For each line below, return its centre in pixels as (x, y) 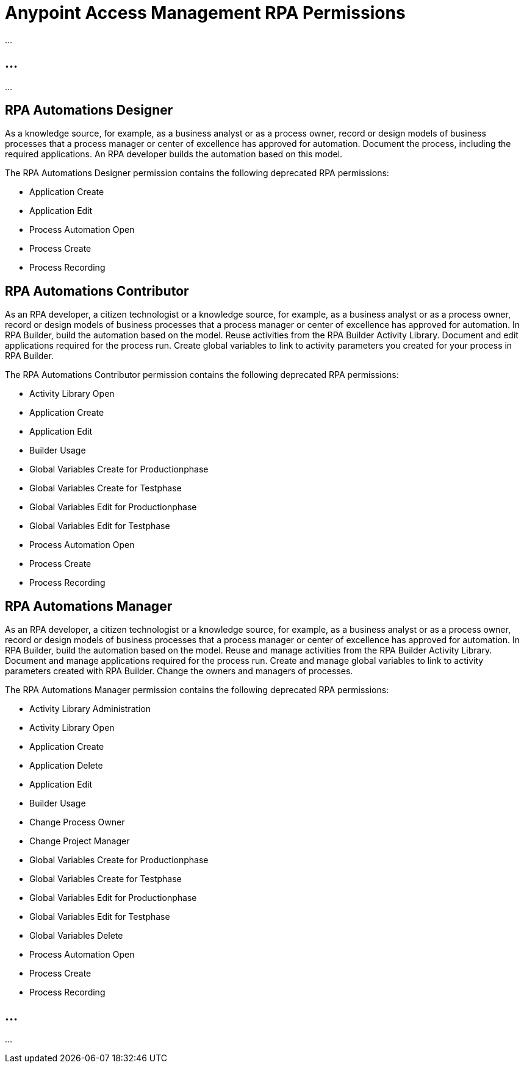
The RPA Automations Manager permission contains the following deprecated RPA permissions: (197, 690)
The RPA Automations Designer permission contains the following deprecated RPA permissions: (197, 173)
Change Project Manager (80, 841)
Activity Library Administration (90, 709)
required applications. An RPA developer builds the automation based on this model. (174, 154)
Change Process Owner (77, 822)
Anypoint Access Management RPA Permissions (205, 13)
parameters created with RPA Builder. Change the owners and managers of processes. (179, 671)
